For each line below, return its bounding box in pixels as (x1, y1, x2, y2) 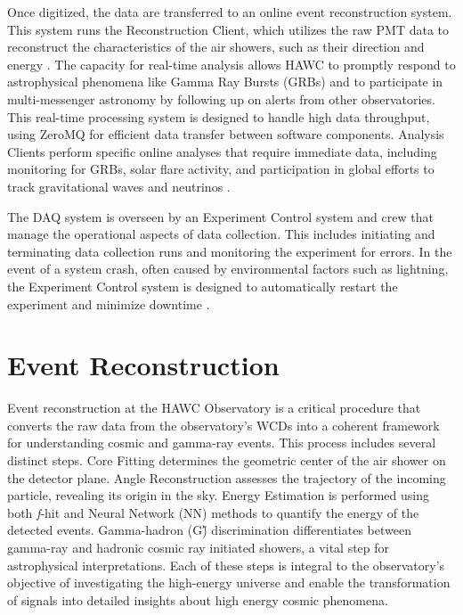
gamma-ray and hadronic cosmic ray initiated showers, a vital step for (7, 537, 390, 556)
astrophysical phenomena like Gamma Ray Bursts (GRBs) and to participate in (7, 72, 443, 91)
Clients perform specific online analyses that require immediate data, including (7, 142, 437, 160)
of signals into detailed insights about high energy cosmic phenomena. (7, 590, 388, 609)
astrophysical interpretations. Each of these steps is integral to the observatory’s (7, 555, 445, 574)
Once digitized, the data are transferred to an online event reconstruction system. (7, 3, 452, 20)
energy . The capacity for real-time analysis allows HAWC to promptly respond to (7, 54, 456, 73)
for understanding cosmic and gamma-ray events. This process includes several (7, 433, 436, 452)
